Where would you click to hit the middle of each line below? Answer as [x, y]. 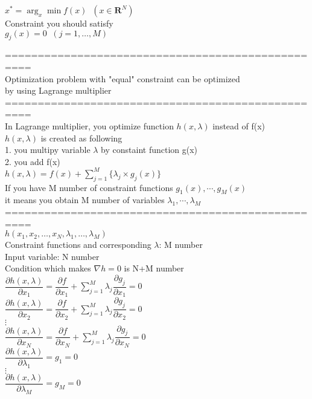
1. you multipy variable [48, 150]
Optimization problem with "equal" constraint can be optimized [123, 78]
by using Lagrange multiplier [58, 90]
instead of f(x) [239, 125]
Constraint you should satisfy [59, 23]
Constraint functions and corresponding [78, 245]
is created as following [81, 138]
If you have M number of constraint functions [89, 187]
